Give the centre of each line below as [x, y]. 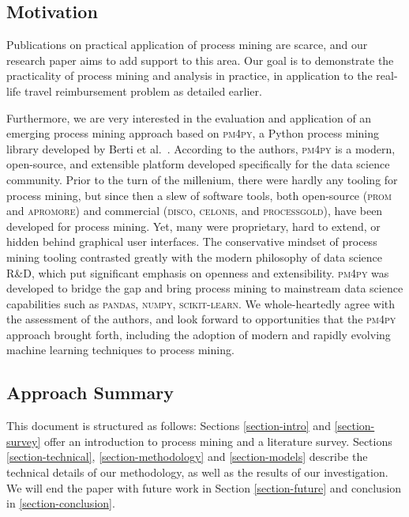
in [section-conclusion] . [61, 503]
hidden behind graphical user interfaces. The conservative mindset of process [192, 242]
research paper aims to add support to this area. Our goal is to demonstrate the [200, 60]
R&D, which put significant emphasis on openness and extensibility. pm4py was [198, 272]
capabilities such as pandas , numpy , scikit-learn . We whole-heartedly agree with [201, 303]
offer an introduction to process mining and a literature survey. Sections [218, 441]
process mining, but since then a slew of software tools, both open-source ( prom [199, 195]
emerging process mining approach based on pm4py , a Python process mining [193, 133]
